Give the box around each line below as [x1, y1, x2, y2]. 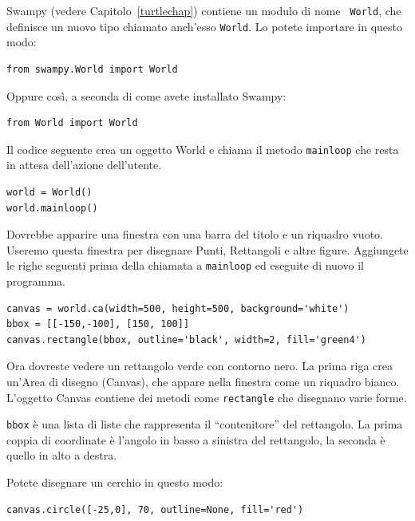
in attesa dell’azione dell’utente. [6, 156, 162, 173]
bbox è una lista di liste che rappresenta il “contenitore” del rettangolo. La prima [6, 416, 403, 432]
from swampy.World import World [6, 63, 178, 75]
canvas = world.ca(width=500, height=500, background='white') [6, 302, 350, 314]
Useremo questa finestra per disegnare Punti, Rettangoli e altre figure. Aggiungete [6, 241, 409, 258]
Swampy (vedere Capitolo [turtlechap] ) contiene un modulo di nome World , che [6, 2, 401, 18]
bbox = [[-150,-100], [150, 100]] [6, 318, 190, 330]
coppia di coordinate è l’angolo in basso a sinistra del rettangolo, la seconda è [6, 431, 385, 448]
